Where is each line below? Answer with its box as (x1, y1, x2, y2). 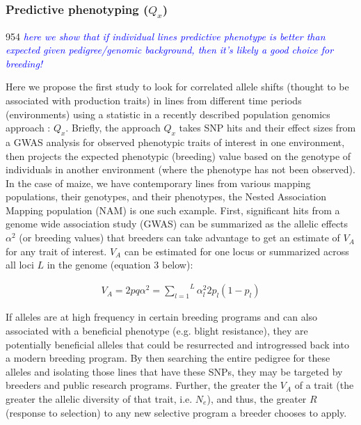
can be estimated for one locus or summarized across (124, 243, 349, 258)
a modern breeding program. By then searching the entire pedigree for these (6, 351, 330, 365)
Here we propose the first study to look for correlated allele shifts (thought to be (6, 79, 349, 94)
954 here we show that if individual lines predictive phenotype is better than (6, 29, 326, 43)
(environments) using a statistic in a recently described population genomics (6, 106, 330, 121)
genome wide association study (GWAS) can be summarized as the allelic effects (6, 216, 348, 231)
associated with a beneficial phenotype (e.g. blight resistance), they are (6, 323, 308, 337)
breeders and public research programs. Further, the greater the (6, 378, 278, 392)
